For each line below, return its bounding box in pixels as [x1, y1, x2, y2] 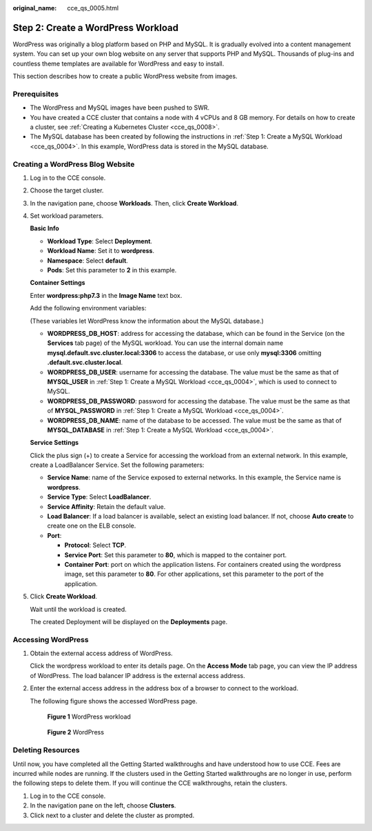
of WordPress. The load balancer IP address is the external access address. [30, 671, 245, 679]
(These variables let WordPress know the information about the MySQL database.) [30, 317, 265, 325]
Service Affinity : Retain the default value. [47, 502, 166, 510]
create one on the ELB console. [47, 521, 136, 530]
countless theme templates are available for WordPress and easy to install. [12, 59, 225, 68]
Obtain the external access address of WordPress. [30, 649, 173, 658]
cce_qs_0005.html [67, 4, 119, 12]
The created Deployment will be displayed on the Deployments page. [30, 617, 228, 625]
